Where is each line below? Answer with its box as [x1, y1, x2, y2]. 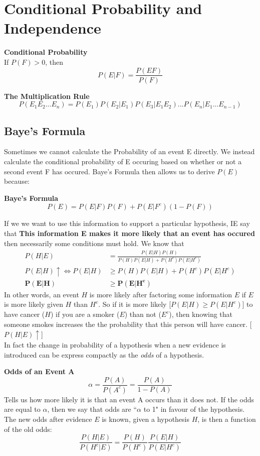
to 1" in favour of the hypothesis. [143, 404, 245, 414]
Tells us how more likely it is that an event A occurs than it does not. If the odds [4, 394, 254, 404]
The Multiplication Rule [4, 90, 90, 101]
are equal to [4, 404, 41, 414]
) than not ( [124, 309, 161, 319]
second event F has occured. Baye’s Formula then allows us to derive [4, 166, 215, 176]
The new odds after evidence [4, 413, 92, 424]
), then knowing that [169, 309, 233, 319]
